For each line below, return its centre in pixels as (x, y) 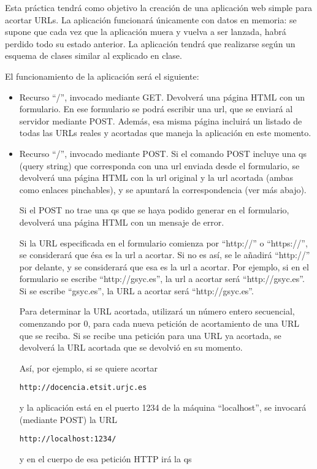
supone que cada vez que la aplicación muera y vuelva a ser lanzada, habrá (146, 32)
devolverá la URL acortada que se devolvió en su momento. (131, 347)
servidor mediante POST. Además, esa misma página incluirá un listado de (161, 120)
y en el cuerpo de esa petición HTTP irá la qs (105, 458)
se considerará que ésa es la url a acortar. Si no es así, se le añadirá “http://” (165, 255)
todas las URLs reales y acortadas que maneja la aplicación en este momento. (165, 133)
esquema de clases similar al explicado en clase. (94, 55)
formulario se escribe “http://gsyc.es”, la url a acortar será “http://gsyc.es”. (162, 279)
